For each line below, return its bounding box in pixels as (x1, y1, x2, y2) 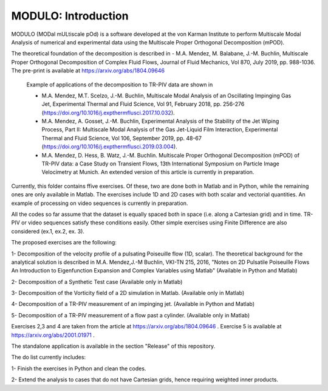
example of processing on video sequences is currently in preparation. (11, 199, 188, 207)
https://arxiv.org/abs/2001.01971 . (11, 331, 95, 339)
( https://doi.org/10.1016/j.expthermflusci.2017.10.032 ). (41, 109, 176, 116)
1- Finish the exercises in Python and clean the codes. (11, 365, 146, 372)
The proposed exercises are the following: (11, 239, 117, 246)
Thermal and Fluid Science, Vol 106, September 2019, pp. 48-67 (41, 134, 202, 142)
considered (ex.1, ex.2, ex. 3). (11, 227, 85, 235)
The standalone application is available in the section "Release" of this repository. (11, 342, 216, 350)
